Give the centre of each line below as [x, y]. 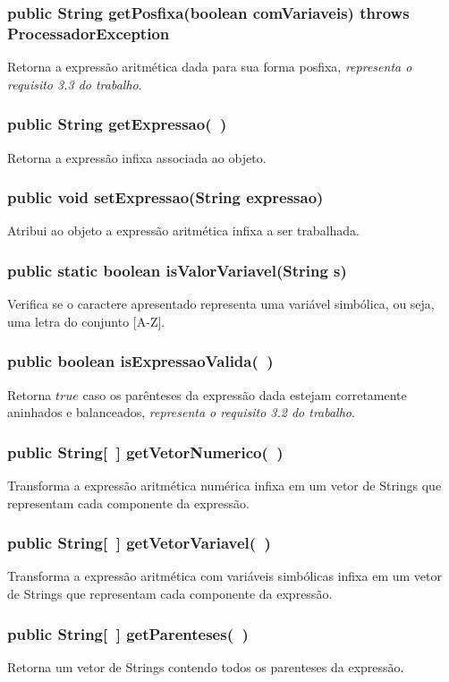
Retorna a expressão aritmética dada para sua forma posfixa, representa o [210, 67]
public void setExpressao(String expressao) [165, 197]
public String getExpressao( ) [117, 124]
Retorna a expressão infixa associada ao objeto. [137, 157]
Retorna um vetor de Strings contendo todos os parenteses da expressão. [206, 666]
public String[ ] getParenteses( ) [128, 633]
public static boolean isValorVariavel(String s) [177, 270]
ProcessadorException [89, 33]
